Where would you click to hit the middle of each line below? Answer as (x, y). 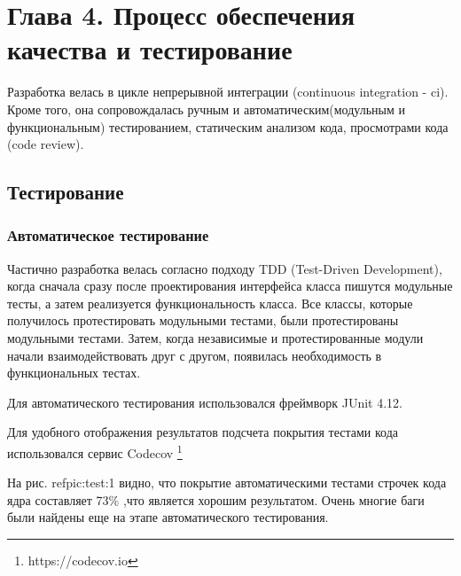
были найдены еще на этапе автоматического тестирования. (168, 517)
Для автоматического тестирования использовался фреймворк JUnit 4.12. (205, 402)
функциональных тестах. (74, 373)
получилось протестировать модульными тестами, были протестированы (203, 320)
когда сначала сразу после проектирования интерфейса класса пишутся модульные (230, 286)
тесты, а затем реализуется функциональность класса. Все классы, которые (210, 303)
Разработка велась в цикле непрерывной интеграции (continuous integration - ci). (228, 92)
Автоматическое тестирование (108, 235)
